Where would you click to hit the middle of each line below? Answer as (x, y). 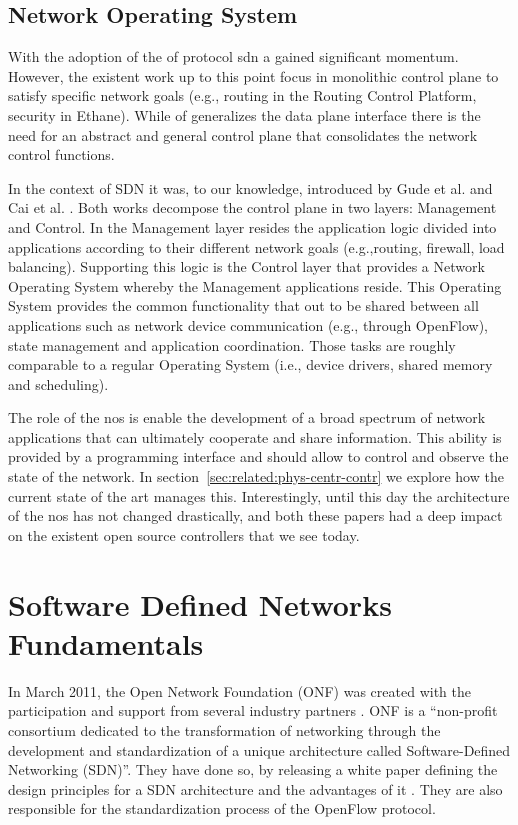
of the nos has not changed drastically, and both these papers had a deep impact (255, 515)
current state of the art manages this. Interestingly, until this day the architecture (259, 495)
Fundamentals (106, 642)
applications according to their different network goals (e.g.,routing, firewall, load (256, 246)
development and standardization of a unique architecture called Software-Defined (259, 749)
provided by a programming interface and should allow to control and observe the (258, 456)
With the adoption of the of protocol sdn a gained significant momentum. (233, 56)
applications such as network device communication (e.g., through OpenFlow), (248, 324)
